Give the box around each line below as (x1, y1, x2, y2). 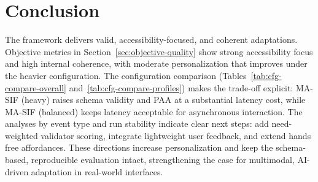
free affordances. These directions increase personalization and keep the (5, 141, 273, 154)
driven (5, 165, 29, 178)
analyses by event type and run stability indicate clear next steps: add (5, 117, 269, 130)
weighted (5, 129, 38, 142)
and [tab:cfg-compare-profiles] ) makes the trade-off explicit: (69, 81, 293, 94)
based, (5, 153, 29, 166)
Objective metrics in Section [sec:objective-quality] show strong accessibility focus (5, 45, 313, 58)
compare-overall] (5, 81, 67, 94)
